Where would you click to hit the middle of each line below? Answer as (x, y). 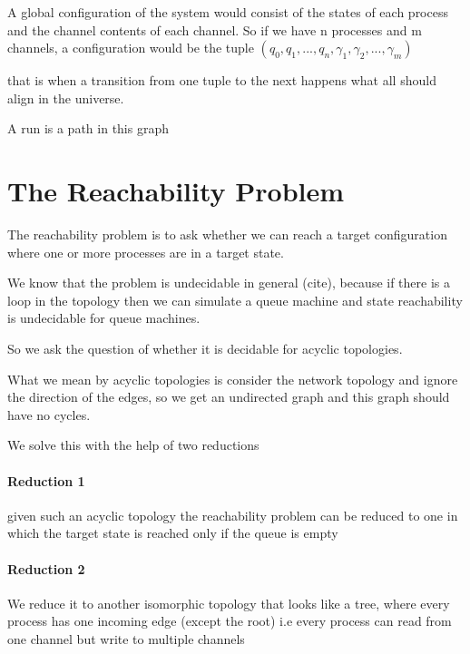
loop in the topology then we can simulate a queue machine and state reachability (235, 300)
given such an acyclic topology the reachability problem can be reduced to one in (233, 515)
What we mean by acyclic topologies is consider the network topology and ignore (233, 379)
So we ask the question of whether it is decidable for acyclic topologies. (205, 349)
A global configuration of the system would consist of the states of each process (228, 12)
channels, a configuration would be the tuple (131, 48)
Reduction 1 (46, 480)
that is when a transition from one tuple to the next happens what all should (222, 80)
